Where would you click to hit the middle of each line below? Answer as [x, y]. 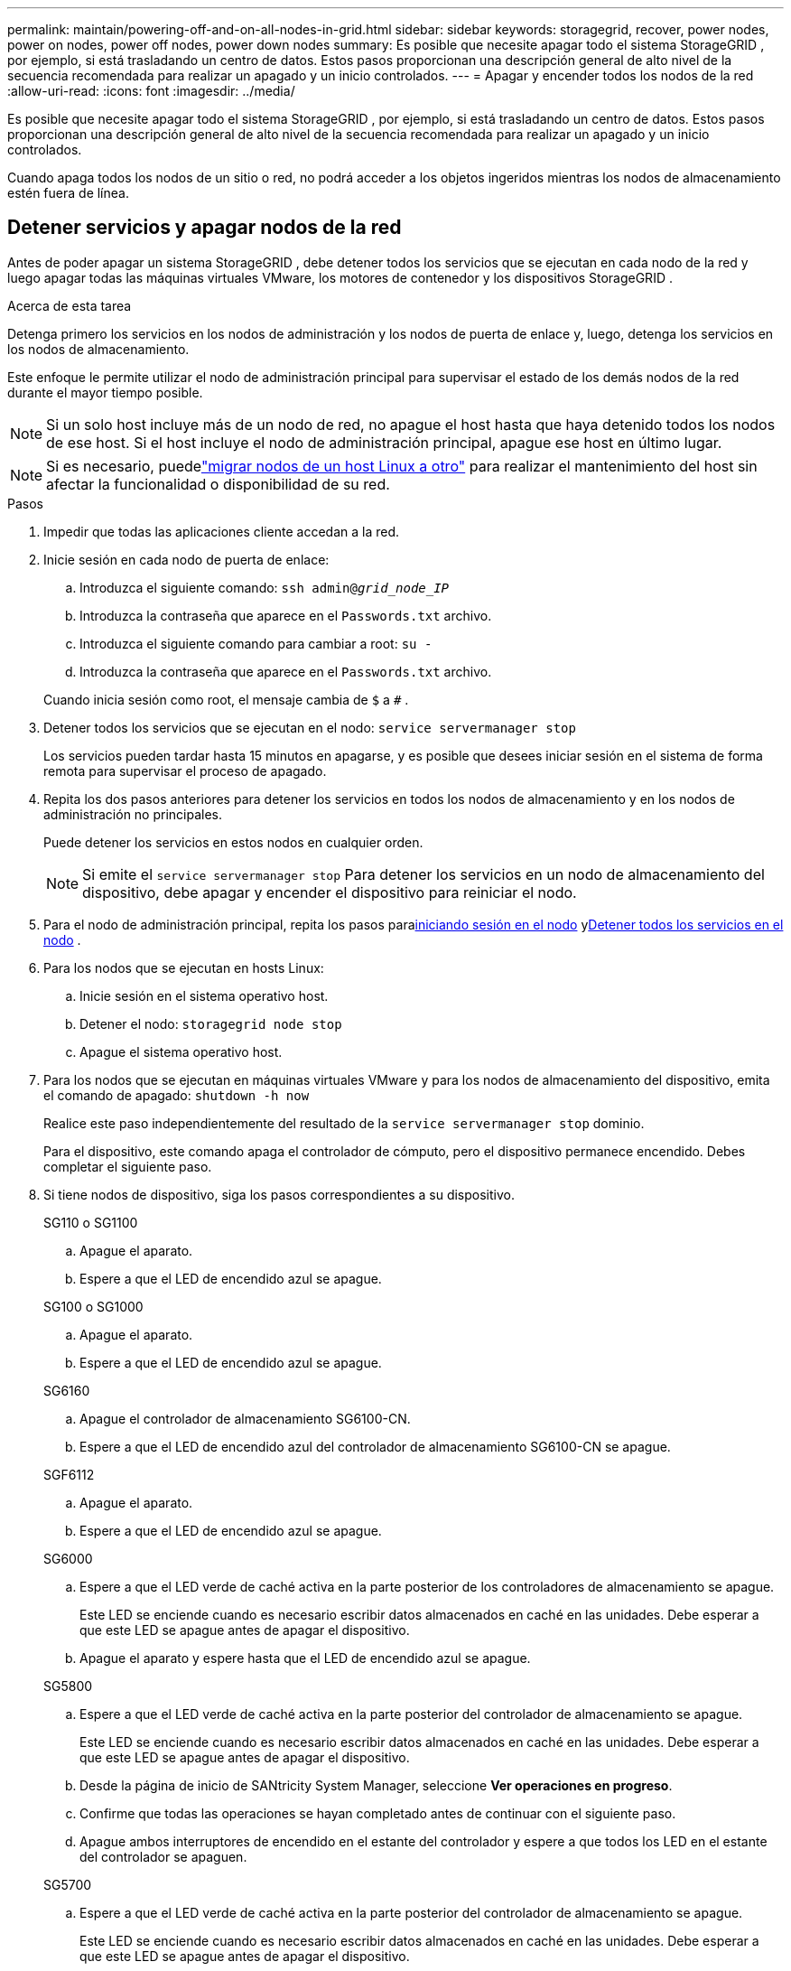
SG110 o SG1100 [91, 1222]
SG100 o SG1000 [93, 1306]
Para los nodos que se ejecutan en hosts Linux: [184, 967]
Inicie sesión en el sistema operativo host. [204, 995]
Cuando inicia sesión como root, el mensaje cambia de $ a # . [226, 699]
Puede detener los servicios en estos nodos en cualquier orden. [233, 842]
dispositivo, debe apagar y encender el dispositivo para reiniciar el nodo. [330, 892]
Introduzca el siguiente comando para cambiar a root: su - [256, 643]
